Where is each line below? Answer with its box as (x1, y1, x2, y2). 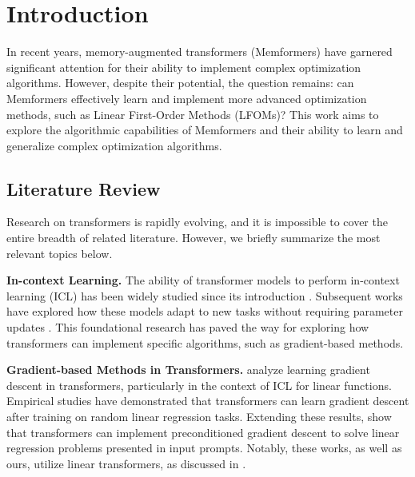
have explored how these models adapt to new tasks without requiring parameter (6, 303, 403, 320)
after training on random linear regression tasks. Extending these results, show (6, 408, 392, 425)
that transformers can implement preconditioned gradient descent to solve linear (6, 423, 400, 440)
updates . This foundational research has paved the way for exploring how (6, 319, 369, 336)
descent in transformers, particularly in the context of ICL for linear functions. (6, 376, 392, 393)
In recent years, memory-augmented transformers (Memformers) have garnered (6, 43, 393, 60)
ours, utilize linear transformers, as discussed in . (6, 455, 246, 471)
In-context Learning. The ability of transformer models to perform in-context (6, 272, 400, 288)
